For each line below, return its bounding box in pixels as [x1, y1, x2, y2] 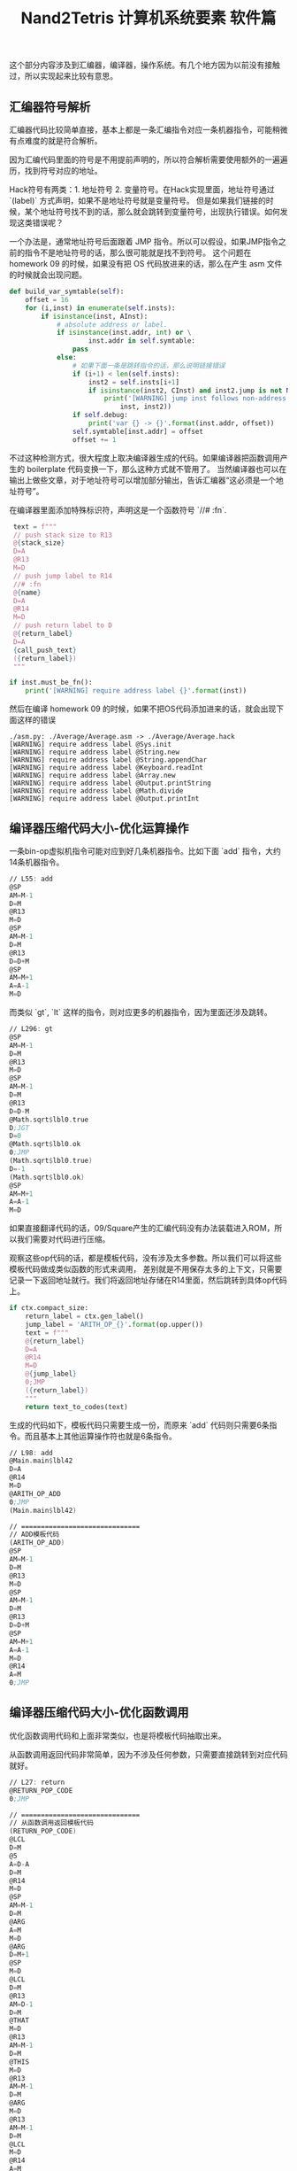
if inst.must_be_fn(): [9, 678, 93, 687]
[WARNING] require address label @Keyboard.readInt [9, 764, 203, 772]
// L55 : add [9, 874, 53, 883]
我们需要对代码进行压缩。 [16, 1234, 110, 1244]
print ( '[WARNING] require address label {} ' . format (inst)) [25, 686, 247, 695]
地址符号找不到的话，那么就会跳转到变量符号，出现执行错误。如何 [39, 206, 280, 217]
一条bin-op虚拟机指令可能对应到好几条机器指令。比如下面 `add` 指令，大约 [9, 845, 281, 856]
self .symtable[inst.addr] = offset [72, 427, 203, 436]
